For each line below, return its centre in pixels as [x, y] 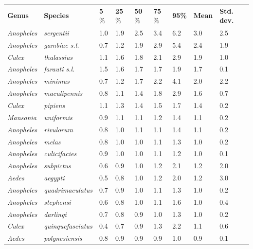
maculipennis [63, 93]
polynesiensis [63, 238]
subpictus [57, 166]
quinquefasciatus [68, 226]
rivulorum [58, 129]
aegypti [54, 178]
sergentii [56, 32]
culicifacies [60, 153]
